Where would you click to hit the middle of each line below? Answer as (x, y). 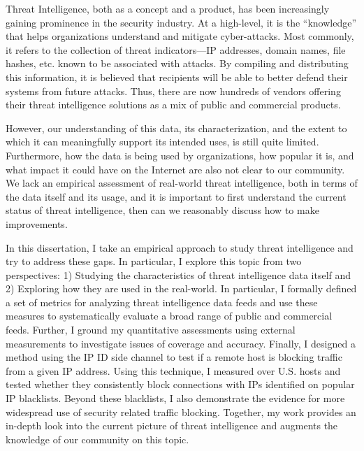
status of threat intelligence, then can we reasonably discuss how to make (162, 210)
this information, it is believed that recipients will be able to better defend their (177, 77)
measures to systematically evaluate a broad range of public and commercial (169, 316)
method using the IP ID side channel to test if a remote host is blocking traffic (174, 357)
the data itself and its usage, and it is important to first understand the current (176, 196)
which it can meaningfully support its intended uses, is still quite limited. (162, 142)
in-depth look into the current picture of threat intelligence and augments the (172, 425)
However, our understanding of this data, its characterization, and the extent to (176, 128)
